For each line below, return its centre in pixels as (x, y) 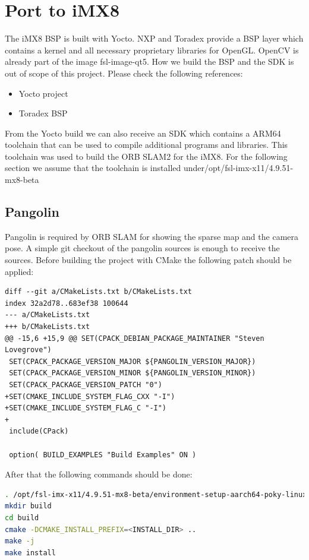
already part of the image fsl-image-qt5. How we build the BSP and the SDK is (149, 61)
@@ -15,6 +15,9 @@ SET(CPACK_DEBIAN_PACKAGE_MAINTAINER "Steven (135, 338)
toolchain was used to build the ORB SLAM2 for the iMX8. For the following (146, 156)
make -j (20, 541)
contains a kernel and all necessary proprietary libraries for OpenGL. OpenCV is (152, 50)
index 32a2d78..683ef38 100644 (67, 303)
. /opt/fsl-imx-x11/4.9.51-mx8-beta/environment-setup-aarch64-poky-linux (156, 494)
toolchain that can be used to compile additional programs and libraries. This (146, 145)
